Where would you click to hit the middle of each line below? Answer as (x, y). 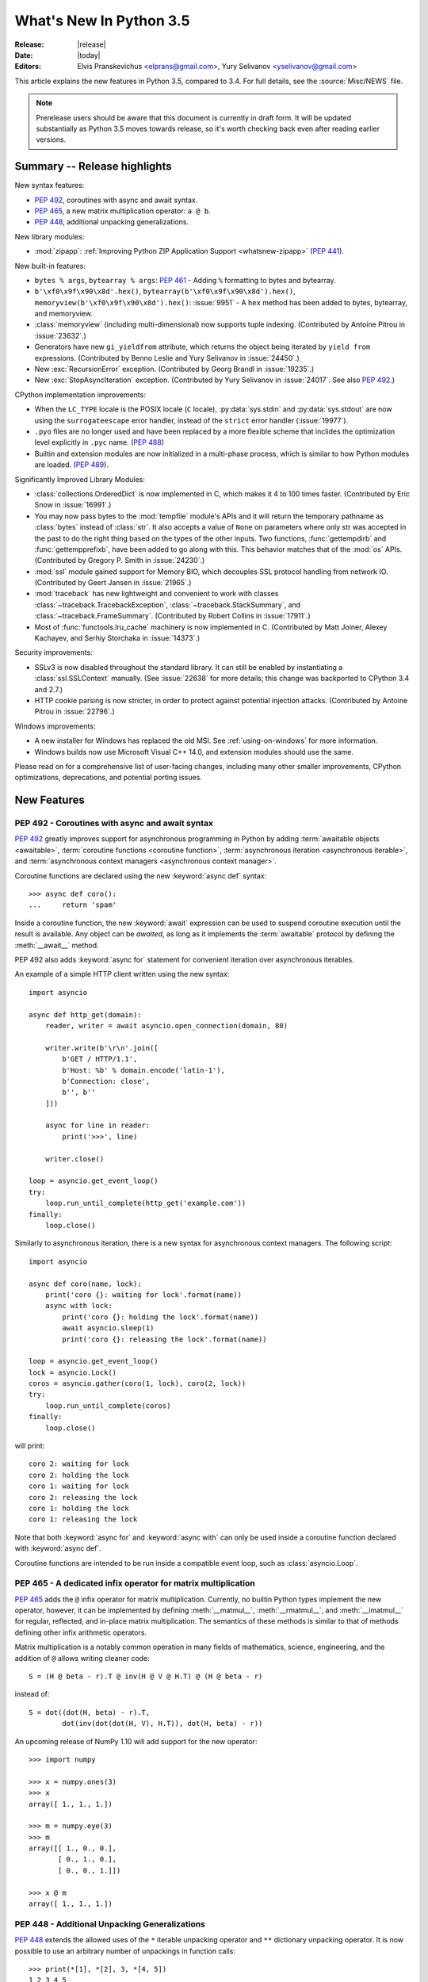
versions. (51, 140)
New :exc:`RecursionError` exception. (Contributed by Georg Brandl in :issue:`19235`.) (174, 369)
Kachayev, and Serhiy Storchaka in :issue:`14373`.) (117, 638)
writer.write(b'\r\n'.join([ (101, 1048)
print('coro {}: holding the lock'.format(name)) (160, 1317)
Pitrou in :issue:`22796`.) (75, 712)
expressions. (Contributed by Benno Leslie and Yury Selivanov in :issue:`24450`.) (167, 358)
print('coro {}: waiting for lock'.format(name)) (143, 1295)
